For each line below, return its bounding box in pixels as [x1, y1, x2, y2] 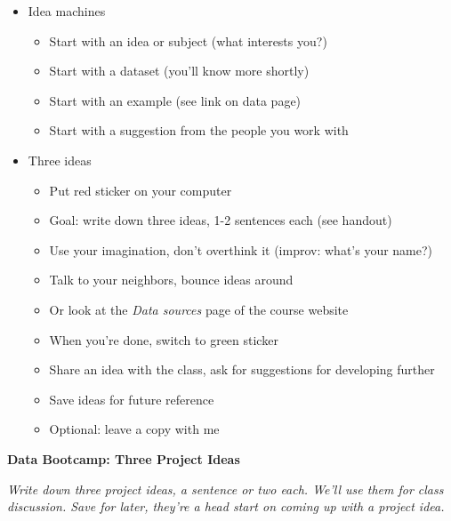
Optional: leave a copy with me [49, 420, 220, 438]
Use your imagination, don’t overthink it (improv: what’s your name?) [49, 240, 433, 259]
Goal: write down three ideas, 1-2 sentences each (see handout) [49, 211, 392, 229]
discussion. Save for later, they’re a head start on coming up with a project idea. [7, 497, 445, 516]
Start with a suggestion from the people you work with [49, 121, 349, 140]
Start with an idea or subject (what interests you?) [49, 31, 327, 50]
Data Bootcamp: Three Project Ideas [7, 449, 240, 468]
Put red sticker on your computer [49, 180, 232, 199]
